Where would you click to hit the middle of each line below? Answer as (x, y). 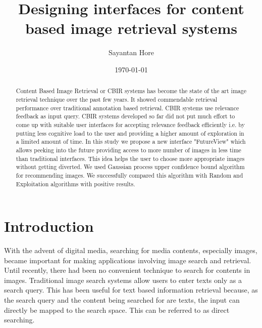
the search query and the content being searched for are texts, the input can (122, 300)
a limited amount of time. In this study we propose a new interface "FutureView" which (131, 141)
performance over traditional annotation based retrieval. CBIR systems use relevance (127, 108)
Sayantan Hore (131, 52)
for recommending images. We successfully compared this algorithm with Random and (129, 175)
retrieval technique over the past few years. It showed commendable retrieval (117, 99)
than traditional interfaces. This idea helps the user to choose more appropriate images (130, 158)
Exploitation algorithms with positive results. (75, 183)
